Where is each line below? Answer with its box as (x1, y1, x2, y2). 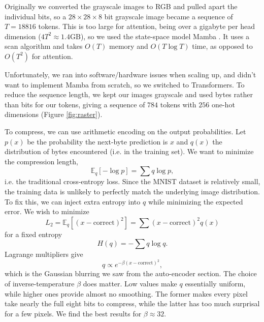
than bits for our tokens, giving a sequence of (5, 99, 145, 109)
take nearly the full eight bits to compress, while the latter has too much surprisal (5, 298, 260, 309)
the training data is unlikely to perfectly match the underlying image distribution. (5, 186, 260, 196)
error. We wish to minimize (5, 206, 89, 217)
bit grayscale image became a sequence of (104, 11, 233, 21)
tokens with (160, 99, 196, 109)
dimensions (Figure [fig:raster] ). (5, 109, 103, 120)
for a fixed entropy (5, 228, 62, 239)
